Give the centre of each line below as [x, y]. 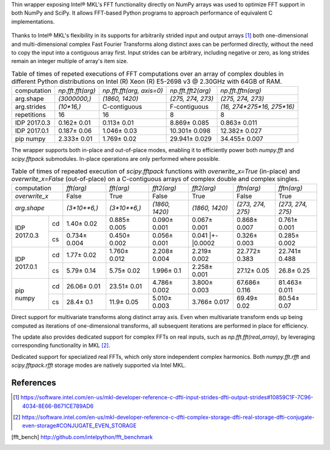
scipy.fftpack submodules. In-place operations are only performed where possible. [116, 158]
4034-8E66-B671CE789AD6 [58, 406]
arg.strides [31, 107]
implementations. [33, 21]
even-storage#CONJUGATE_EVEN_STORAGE [79, 426]
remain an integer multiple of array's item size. [70, 61]
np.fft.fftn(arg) [241, 90]
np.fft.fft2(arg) [191, 90]
